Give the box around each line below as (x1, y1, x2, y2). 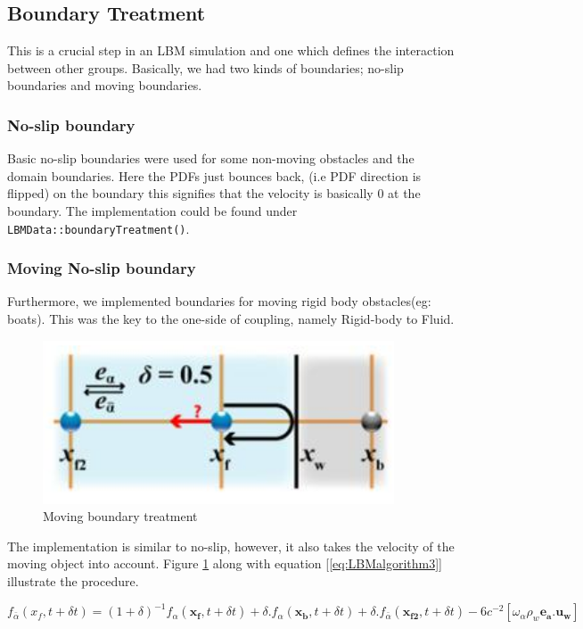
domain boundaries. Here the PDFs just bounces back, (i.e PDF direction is (7, 166, 422, 185)
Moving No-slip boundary (7, 257, 196, 279)
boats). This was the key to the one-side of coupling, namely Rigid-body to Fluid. (7, 310, 455, 328)
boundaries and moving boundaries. (7, 76, 202, 95)
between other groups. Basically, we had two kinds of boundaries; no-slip (7, 58, 404, 77)
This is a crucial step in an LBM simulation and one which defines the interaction (7, 41, 455, 60)
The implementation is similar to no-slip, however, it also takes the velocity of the (7, 536, 455, 555)
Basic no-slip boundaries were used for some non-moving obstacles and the (7, 149, 415, 168)
